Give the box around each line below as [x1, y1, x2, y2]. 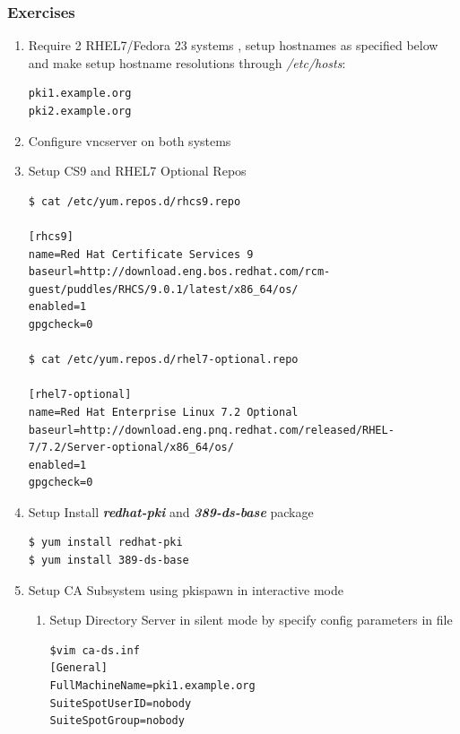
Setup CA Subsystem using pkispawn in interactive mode [28, 580, 343, 599]
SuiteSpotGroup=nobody [49, 714, 185, 728]
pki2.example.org [28, 105, 132, 117]
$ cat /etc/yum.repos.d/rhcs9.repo [28, 194, 241, 208]
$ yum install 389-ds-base [28, 554, 189, 567]
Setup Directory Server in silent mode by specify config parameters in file [49, 610, 453, 629]
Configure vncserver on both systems [28, 131, 231, 150]
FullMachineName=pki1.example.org [49, 679, 256, 693]
